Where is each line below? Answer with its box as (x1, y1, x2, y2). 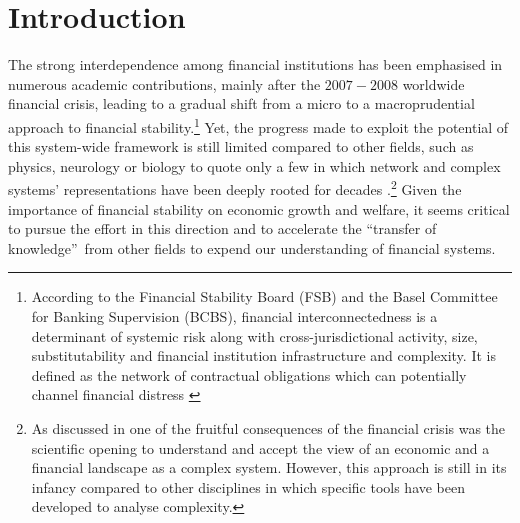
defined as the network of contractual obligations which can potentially (31, 364, 467, 385)
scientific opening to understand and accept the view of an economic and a (31, 437, 490, 458)
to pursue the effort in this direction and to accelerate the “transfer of (8, 218, 437, 239)
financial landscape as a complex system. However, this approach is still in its (31, 457, 507, 478)
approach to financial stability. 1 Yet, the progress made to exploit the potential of (8, 113, 509, 137)
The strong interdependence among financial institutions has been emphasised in (8, 54, 503, 75)
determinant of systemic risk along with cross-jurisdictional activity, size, (31, 325, 478, 346)
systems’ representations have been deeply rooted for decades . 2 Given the (8, 176, 462, 199)
